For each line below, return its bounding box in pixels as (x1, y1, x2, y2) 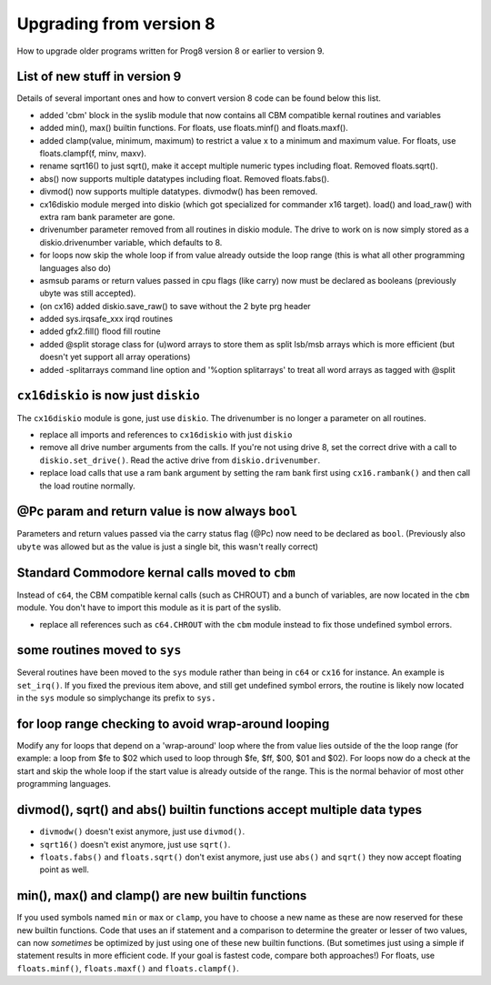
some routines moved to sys (16, 642, 182, 658)
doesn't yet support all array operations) (39, 351, 191, 363)
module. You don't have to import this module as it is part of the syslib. (16, 602, 282, 613)
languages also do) (39, 262, 112, 273)
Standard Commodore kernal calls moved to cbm (16, 565, 296, 580)
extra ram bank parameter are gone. (39, 211, 175, 222)
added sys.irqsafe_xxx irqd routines (39, 314, 173, 325)
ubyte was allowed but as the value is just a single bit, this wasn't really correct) (16, 541, 318, 552)
